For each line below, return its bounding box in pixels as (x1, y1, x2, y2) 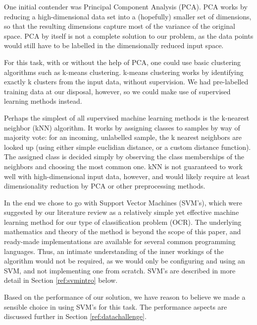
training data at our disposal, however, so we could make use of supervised (4, 86, 231, 96)
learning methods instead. (4, 96, 82, 106)
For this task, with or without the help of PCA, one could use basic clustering (4, 57, 241, 67)
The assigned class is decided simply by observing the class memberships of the (4, 151, 245, 162)
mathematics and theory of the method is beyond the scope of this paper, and (4, 226, 241, 237)
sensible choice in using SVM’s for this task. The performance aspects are (4, 301, 227, 312)
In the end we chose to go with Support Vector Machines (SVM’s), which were (4, 197, 242, 207)
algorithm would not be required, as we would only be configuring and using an (4, 256, 245, 266)
